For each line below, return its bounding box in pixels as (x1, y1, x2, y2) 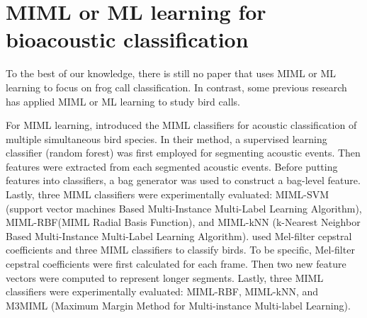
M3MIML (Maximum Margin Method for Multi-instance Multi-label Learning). (6, 297, 351, 312)
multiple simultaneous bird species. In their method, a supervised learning (6, 131, 327, 146)
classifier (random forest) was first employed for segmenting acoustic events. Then (6, 145, 361, 160)
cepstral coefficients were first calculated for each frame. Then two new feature (6, 256, 346, 271)
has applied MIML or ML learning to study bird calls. (6, 93, 240, 108)
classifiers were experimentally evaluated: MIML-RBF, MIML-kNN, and (6, 284, 319, 299)
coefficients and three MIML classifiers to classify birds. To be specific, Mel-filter (6, 242, 355, 257)
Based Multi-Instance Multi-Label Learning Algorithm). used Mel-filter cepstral (6, 228, 352, 243)
